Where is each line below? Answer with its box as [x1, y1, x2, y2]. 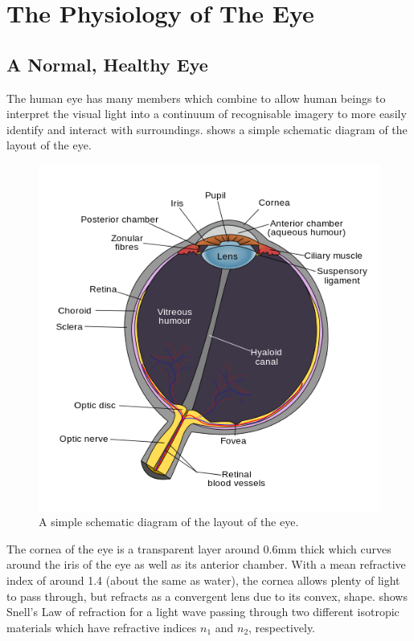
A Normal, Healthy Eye [6, 51, 208, 76]
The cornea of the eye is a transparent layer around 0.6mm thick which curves [6, 540, 391, 557]
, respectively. [248, 619, 316, 635]
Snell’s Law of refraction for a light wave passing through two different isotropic [6, 603, 400, 620]
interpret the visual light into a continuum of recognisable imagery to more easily [6, 105, 407, 122]
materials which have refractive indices [6, 619, 197, 635]
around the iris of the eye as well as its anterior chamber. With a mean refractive [6, 556, 406, 573]
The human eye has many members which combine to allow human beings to [6, 89, 386, 106]
